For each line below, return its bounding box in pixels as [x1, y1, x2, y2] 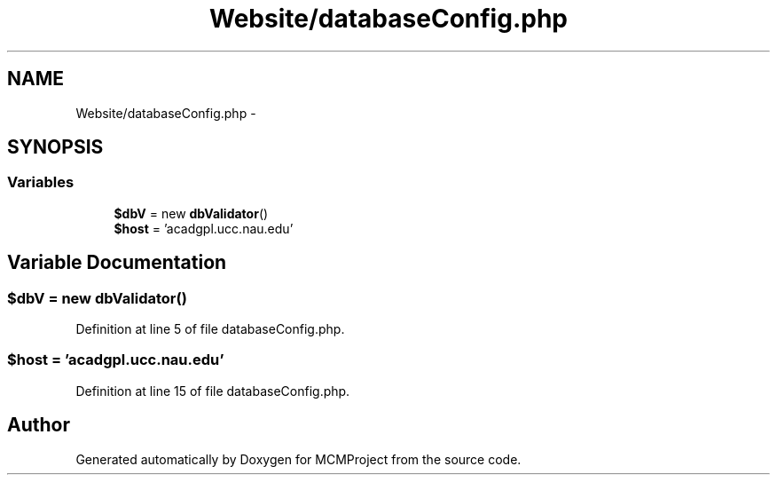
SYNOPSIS [7, 136, 104, 159]
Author [7, 414, 70, 437]
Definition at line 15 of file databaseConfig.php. [75, 383, 350, 399]
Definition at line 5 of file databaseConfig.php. [75, 321, 345, 337]
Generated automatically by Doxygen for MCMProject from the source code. [75, 451, 522, 467]
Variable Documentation [7, 251, 227, 274]
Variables [7, 173, 75, 192]
